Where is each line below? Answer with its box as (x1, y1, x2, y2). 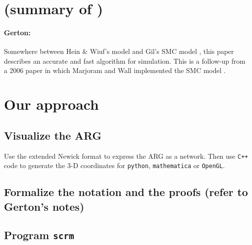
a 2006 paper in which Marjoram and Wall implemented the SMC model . (4, 65, 226, 75)
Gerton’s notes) (4, 198, 85, 214)
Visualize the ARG (4, 127, 102, 143)
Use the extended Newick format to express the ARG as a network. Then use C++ (4, 150, 248, 161)
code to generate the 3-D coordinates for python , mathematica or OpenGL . (4, 160, 225, 171)
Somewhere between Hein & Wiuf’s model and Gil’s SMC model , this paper (4, 46, 234, 56)
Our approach (4, 94, 99, 114)
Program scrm (4, 227, 74, 243)
